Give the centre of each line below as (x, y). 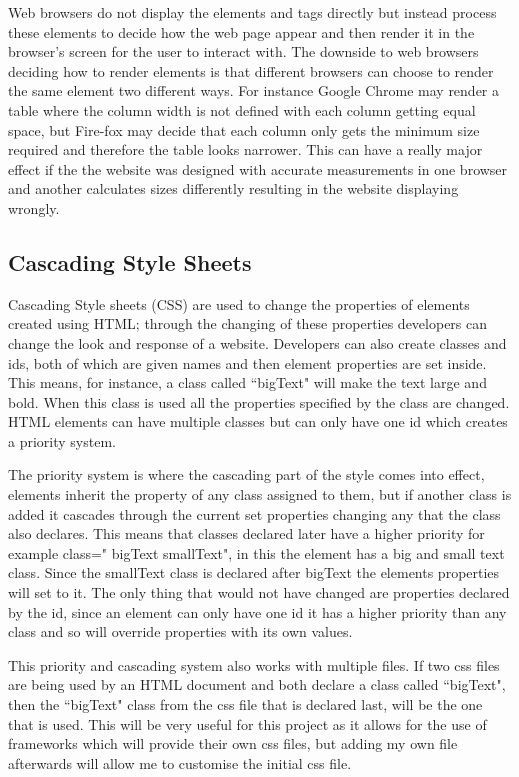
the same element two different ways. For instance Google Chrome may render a (254, 90)
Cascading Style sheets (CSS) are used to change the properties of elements (239, 303)
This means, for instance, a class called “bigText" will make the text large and (247, 382)
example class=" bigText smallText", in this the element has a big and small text (256, 552)
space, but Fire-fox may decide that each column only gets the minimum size (244, 129)
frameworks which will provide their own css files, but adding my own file (233, 743)
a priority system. (62, 440)
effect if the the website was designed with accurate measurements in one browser (258, 168)
